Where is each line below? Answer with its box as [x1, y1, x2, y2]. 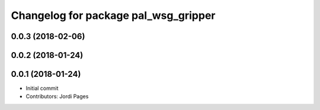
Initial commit [25, 85, 59, 92]
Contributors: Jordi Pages [25, 93, 89, 100]
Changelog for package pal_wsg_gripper [11, 9, 216, 22]
